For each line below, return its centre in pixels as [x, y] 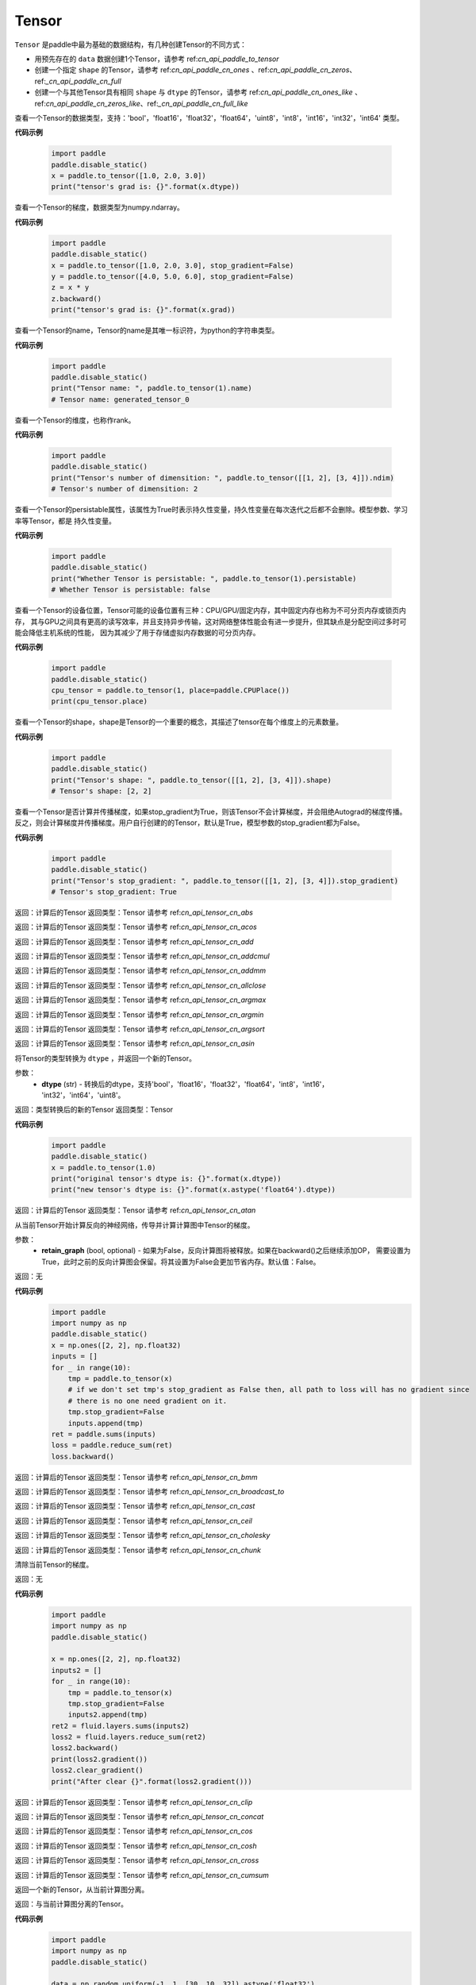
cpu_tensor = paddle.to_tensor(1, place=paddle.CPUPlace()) [171, 690]
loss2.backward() [85, 1748]
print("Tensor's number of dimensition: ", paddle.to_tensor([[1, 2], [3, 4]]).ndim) [223, 478]
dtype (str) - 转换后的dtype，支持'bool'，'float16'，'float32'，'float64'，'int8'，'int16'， [185, 1084]
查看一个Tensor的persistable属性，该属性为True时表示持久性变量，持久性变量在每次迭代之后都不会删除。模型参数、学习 [211, 510]
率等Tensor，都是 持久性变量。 [65, 521]
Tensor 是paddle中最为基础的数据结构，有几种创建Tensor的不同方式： [131, 44]
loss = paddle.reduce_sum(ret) [112, 1445]
